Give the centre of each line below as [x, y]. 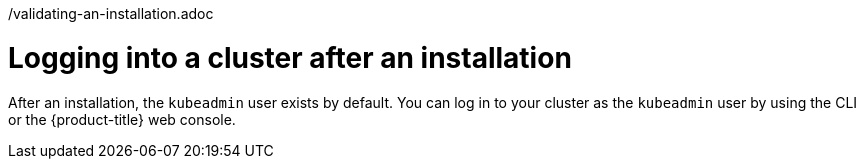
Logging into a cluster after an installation [290, 57]
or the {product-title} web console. [122, 119]
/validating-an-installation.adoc [111, 13]
